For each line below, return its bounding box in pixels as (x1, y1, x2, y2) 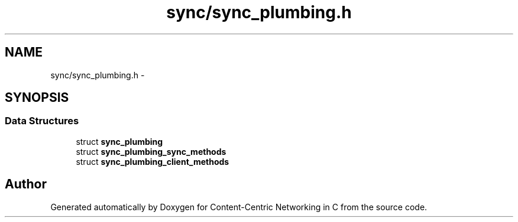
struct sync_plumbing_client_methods (76, 156, 229, 167)
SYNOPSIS (5, 90, 69, 105)
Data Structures (5, 115, 79, 127)
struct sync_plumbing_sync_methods (76, 146, 226, 157)
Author (5, 177, 47, 192)
